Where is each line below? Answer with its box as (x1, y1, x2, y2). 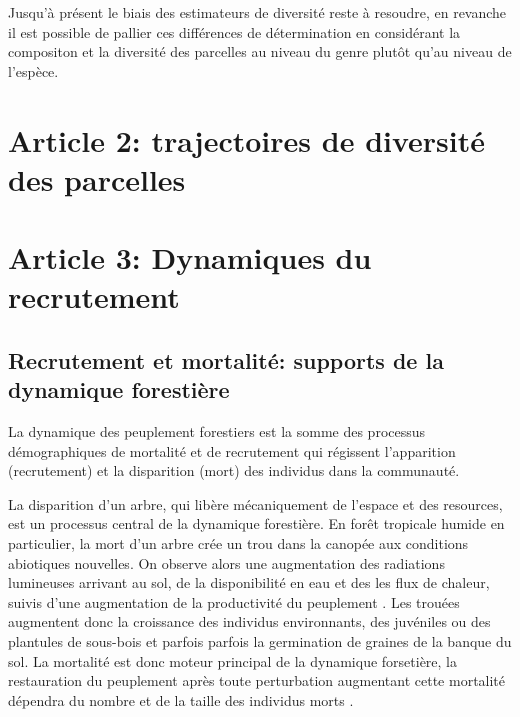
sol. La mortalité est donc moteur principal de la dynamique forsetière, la (8, 650, 458, 671)
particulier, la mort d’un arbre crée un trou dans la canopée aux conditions (8, 533, 469, 554)
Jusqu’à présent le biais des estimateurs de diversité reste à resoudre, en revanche (8, 2, 507, 22)
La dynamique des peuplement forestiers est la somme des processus (8, 421, 426, 442)
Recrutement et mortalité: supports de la (8, 344, 444, 375)
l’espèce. (8, 60, 59, 81)
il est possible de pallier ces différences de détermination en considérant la (8, 21, 461, 42)
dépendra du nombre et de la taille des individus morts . (8, 689, 354, 710)
